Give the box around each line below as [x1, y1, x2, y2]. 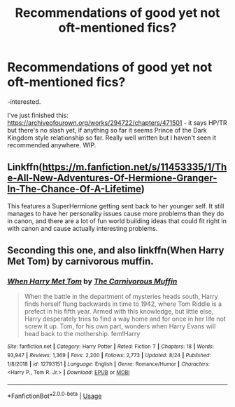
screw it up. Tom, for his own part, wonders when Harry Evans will [24, 322, 216, 331]
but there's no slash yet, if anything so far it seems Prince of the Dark [7, 126, 208, 134]
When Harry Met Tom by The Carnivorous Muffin [7, 276, 178, 286]
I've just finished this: [7, 111, 69, 119]
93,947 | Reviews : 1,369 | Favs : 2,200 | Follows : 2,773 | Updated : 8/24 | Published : [7, 352, 211, 359]
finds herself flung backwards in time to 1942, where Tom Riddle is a [24, 300, 222, 308]
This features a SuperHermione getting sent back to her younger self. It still [7, 201, 225, 210]
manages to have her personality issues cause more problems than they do [7, 209, 225, 218]
